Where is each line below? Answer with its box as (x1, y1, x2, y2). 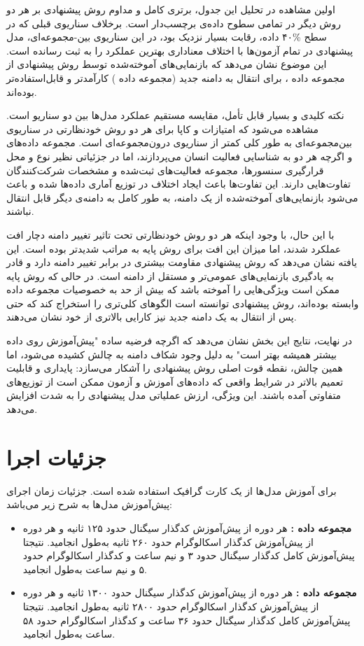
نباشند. (6, 204, 34, 218)
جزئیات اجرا (6, 442, 106, 471)
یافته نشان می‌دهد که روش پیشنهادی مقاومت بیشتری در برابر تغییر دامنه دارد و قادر (6, 255, 357, 269)
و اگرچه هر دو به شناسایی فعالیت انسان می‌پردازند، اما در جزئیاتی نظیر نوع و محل (6, 148, 353, 163)
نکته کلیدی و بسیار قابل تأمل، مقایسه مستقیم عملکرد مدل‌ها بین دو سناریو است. (6, 108, 344, 122)
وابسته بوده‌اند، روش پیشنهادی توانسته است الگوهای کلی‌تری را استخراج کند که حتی (6, 295, 359, 310)
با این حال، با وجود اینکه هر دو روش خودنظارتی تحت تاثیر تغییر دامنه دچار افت (6, 227, 335, 241)
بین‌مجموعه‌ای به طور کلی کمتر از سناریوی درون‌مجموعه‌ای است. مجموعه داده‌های (6, 135, 352, 150)
